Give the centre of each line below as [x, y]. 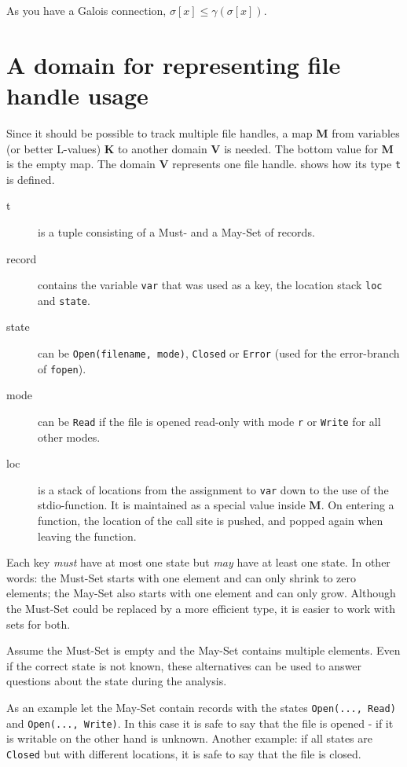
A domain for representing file [174, 64]
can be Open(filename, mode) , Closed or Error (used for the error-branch [219, 353]
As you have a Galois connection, [86, 10]
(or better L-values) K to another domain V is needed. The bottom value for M [200, 148]
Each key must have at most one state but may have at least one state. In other [198, 562]
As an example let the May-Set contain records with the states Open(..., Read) [201, 707]
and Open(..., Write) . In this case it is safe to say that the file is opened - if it [200, 723]
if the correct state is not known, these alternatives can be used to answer [184, 665]
